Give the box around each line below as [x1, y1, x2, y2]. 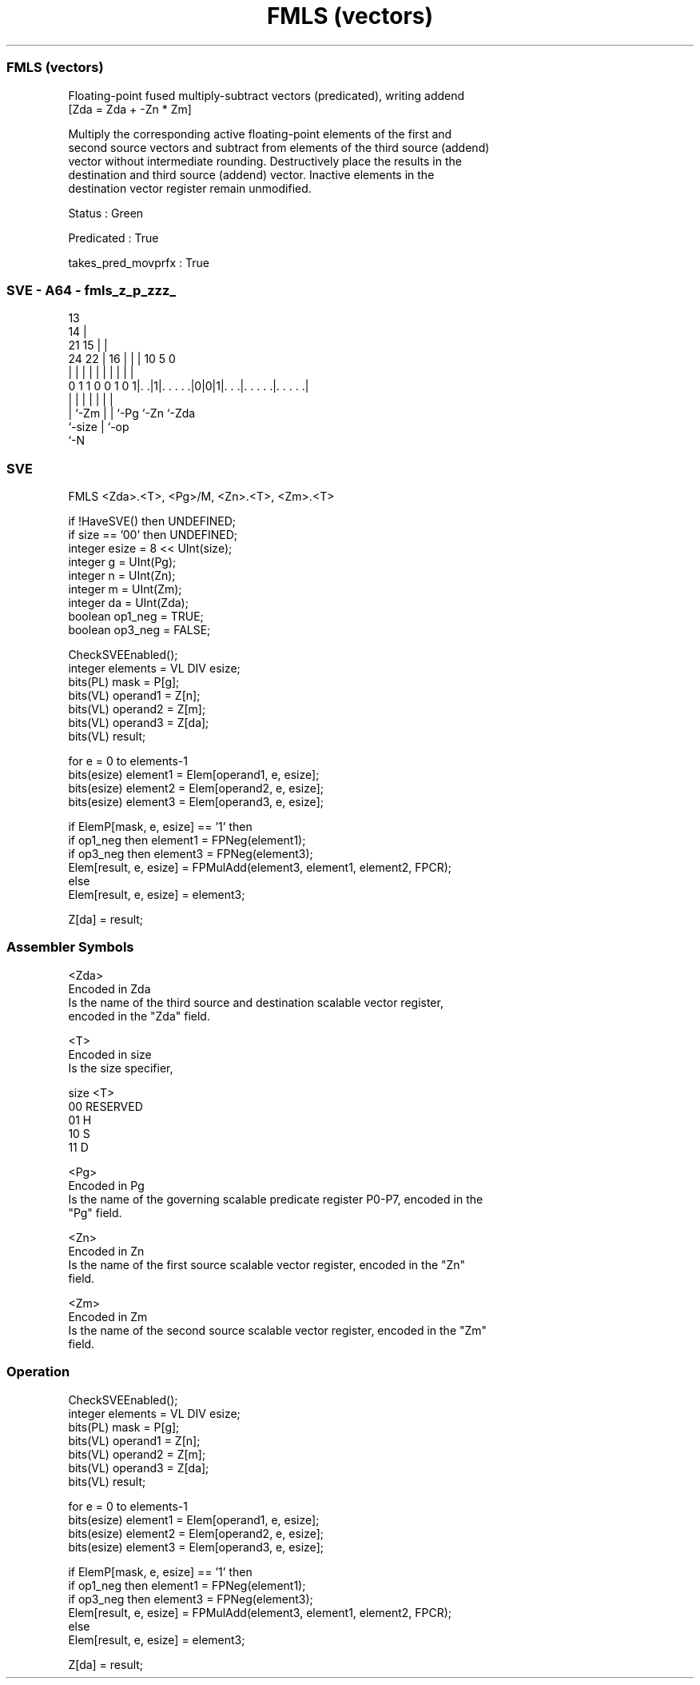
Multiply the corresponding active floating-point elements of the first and [68, 126, 452, 141]
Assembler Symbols [6, 939, 134, 956]
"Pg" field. [68, 1205, 122, 1220]
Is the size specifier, [68, 1060, 173, 1075]
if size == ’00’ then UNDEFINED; [68, 528, 238, 541]
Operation [6, 1364, 70, 1380]
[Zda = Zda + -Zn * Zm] [68, 102, 192, 116]
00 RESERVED [68, 1099, 143, 1113]
